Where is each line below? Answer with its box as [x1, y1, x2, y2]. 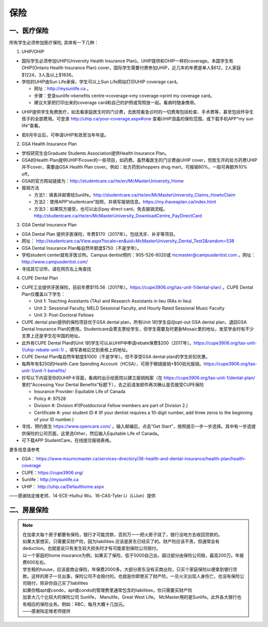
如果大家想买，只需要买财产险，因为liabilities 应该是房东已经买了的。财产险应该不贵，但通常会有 [22, 538, 220, 544]
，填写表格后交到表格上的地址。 [65, 347, 131, 353]
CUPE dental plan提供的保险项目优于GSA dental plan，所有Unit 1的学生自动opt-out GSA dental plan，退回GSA [21, 319, 247, 325]
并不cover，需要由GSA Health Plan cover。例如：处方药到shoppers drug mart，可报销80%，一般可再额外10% [21, 164, 248, 170]
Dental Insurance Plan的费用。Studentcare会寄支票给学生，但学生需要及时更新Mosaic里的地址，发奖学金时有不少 [21, 326, 254, 332]
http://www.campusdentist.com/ [21, 259, 88, 265]
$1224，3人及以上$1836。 [21, 72, 76, 78]
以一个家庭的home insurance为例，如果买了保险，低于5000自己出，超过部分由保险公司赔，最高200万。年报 [22, 552, 244, 558]
